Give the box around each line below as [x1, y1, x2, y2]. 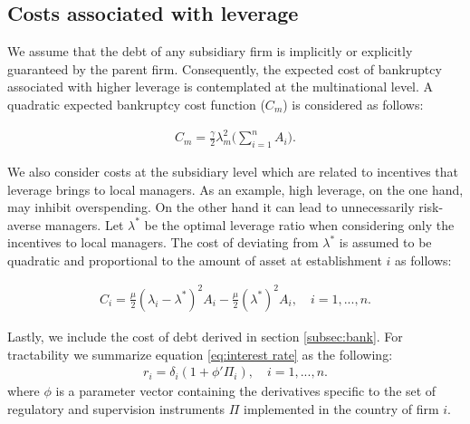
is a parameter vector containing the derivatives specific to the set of [55, 381, 436, 400]
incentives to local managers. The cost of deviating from [7, 233, 319, 252]
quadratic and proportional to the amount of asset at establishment [7, 250, 382, 269]
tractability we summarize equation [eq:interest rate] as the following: [7, 344, 393, 363]
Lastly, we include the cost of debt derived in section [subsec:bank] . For [7, 327, 403, 345]
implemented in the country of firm [244, 399, 439, 418]
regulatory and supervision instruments [7, 399, 225, 418]
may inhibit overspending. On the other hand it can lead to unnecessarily [7, 198, 415, 217]
